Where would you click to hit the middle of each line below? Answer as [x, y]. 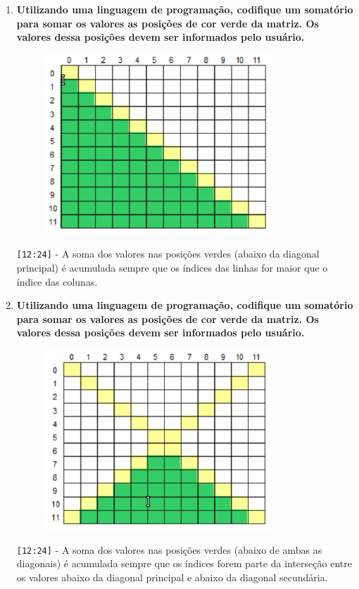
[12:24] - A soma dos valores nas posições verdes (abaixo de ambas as [169, 549]
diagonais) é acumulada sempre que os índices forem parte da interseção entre [184, 563]
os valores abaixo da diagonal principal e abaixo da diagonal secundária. [172, 577]
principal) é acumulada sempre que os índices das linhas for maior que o [172, 268]
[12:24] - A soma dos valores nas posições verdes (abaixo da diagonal [168, 254]
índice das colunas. [57, 281]
